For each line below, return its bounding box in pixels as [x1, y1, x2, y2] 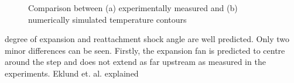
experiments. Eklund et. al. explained [5, 67, 139, 79]
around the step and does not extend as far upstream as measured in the [5, 56, 266, 68]
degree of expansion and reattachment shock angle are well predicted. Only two [5, 33, 290, 45]
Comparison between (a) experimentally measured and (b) [28, 2, 238, 13]
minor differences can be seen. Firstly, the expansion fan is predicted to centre [5, 44, 285, 56]
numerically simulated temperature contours [28, 13, 187, 25]
